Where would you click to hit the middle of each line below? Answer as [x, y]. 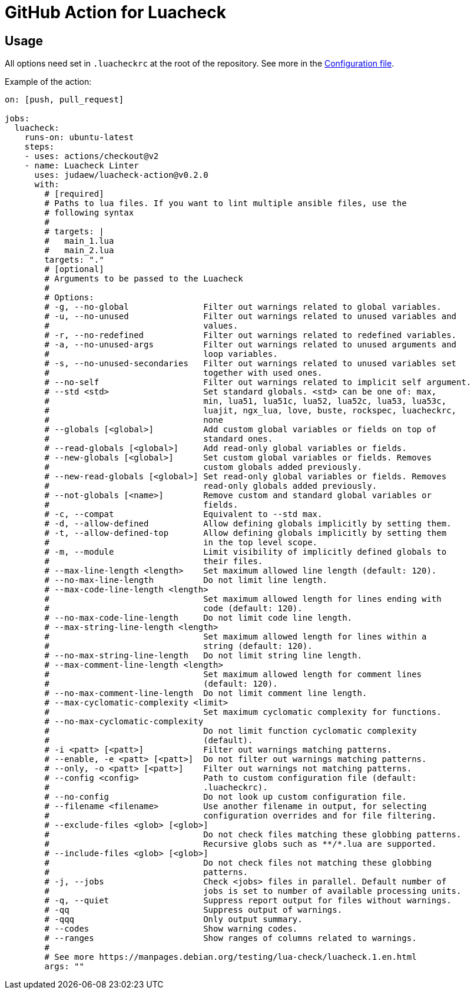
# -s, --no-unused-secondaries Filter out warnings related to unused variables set [251, 364]
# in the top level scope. [181, 543]
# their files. [154, 561]
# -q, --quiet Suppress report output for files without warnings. [248, 901]
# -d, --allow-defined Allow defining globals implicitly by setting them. [248, 524]
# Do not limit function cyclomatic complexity [231, 731]
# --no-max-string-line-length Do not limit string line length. [203, 656]
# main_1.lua [79, 241]
